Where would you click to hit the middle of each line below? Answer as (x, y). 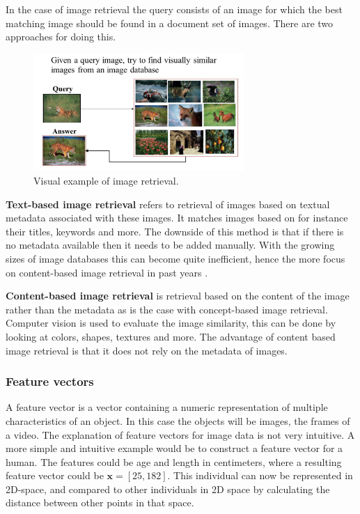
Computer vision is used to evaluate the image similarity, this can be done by (171, 323)
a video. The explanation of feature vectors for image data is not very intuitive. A (180, 434)
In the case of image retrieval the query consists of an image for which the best (174, 9)
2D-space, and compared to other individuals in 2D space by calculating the (168, 489)
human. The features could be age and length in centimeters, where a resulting (174, 461)
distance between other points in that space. (100, 503)
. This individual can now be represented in (260, 475)
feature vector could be (55, 475)
